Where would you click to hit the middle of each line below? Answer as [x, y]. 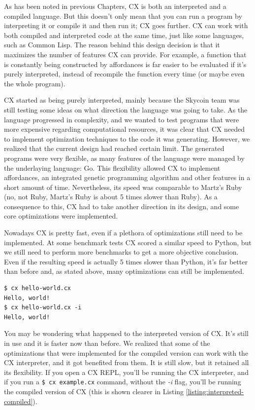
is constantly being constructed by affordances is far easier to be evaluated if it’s [125, 64]
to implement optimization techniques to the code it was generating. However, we [127, 138]
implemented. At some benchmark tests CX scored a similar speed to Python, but [128, 242]
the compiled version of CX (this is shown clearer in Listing [94, 391]
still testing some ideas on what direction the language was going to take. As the [126, 109]
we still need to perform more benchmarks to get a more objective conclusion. [121, 252]
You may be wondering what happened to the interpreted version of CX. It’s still [127, 333]
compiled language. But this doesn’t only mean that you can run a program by [123, 16]
